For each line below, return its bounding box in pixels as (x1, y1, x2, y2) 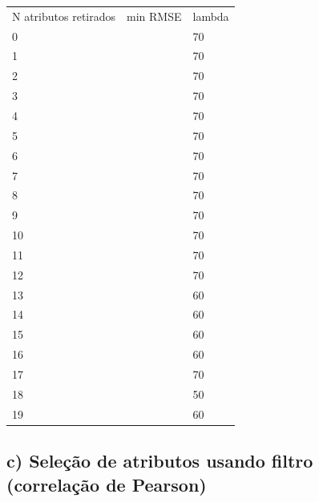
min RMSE (127, 7, 182, 24)
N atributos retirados (12, 7, 116, 24)
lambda (192, 7, 229, 24)
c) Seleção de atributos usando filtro (6, 448, 313, 473)
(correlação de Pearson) (6, 472, 207, 496)
